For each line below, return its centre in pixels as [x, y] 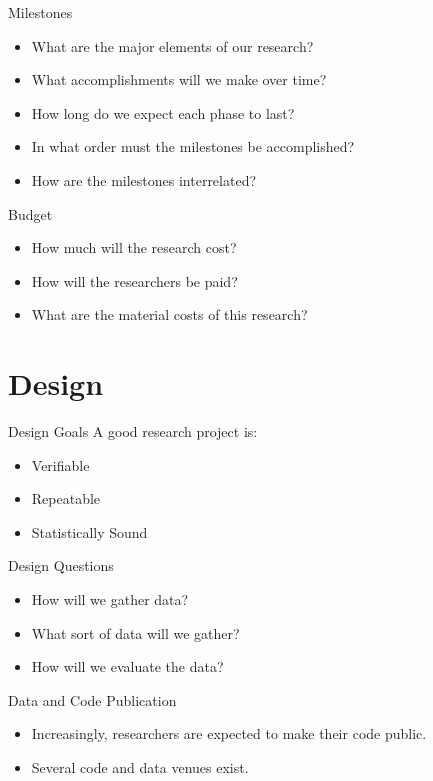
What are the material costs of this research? [169, 314]
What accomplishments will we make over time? [179, 79]
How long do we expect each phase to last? [163, 112]
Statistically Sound [89, 531]
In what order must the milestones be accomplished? [193, 146]
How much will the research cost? [134, 247]
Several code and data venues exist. [140, 767]
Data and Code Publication [92, 699]
